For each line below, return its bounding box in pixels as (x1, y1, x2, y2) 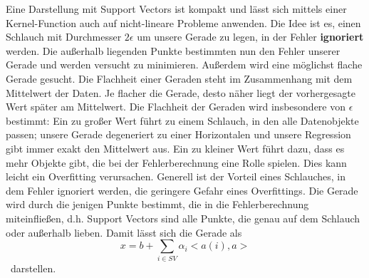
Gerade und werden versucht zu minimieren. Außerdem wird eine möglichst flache (6, 57, 363, 72)
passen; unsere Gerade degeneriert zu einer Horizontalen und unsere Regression (6, 127, 351, 142)
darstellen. (10, 261, 56, 276)
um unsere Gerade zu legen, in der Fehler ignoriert (137, 29, 364, 44)
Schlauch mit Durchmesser (6, 29, 122, 44)
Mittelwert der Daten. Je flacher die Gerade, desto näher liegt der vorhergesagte (6, 85, 355, 100)
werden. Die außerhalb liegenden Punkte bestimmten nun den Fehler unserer (6, 43, 341, 58)
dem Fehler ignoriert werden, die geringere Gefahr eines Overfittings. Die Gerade (6, 182, 358, 197)
